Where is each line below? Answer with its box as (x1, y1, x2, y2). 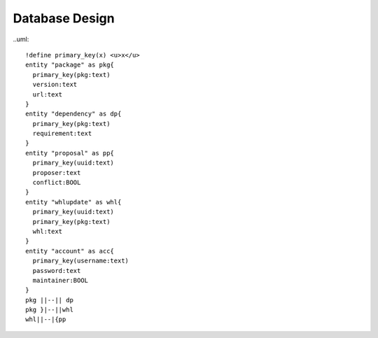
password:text (32, 267, 81, 274)
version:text (32, 80, 78, 89)
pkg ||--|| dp (25, 296, 73, 304)
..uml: (13, 35, 29, 43)
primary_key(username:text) (32, 257, 129, 265)
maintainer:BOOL (32, 276, 89, 284)
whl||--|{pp (25, 316, 66, 323)
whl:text (32, 227, 63, 235)
